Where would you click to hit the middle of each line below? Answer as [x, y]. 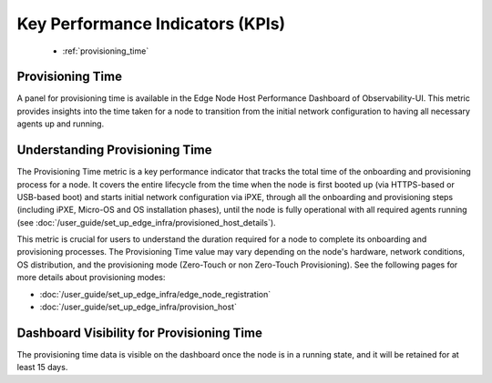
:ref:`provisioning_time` [106, 51]
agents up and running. [61, 124]
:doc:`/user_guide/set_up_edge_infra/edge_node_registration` [155, 294]
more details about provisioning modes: [91, 277]
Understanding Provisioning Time [115, 150]
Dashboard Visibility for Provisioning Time [140, 333]
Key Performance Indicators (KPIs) [151, 24]
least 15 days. [42, 368]
